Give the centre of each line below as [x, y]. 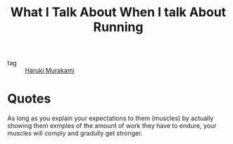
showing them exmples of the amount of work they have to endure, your [112, 126]
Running [118, 27]
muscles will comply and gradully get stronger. [75, 133]
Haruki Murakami [50, 70]
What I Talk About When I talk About [118, 12]
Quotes [29, 99]
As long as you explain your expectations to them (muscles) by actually [111, 118]
